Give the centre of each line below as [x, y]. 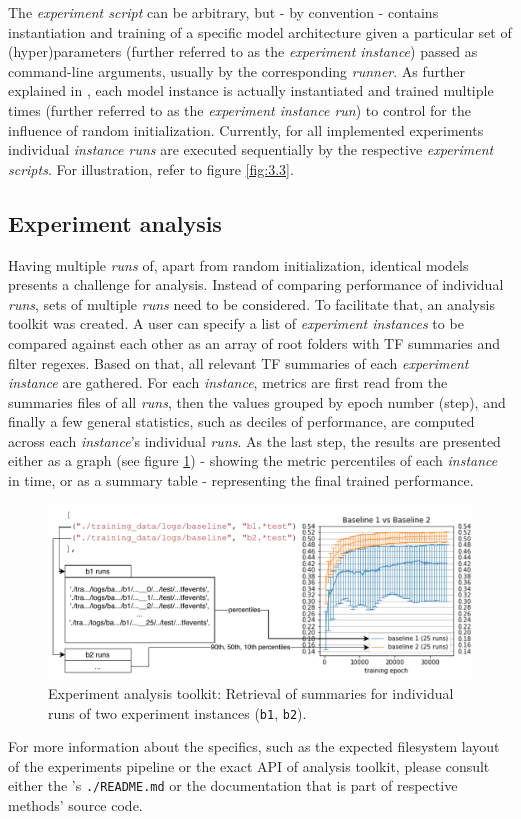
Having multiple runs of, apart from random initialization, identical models [238, 264]
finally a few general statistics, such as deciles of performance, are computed [241, 421]
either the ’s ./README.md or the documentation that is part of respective [233, 785]
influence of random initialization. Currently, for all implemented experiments [246, 129]
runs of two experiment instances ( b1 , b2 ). [177, 712]
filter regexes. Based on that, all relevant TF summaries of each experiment [238, 362]
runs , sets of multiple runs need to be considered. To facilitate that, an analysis [251, 303]
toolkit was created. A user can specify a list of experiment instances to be [236, 323]
